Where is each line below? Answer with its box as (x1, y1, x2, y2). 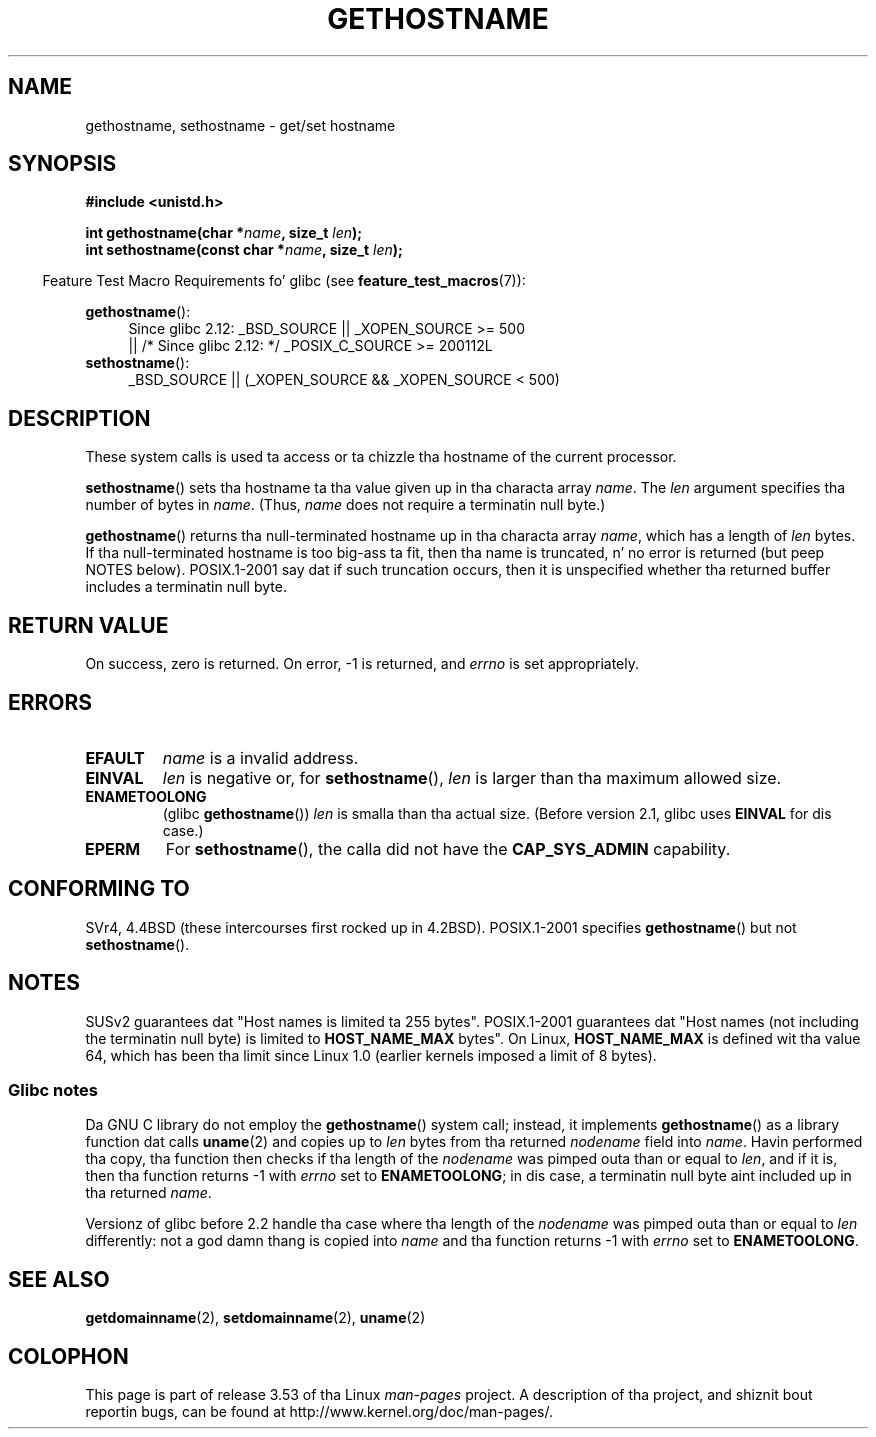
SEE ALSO (8, 1266, 110, 1292)
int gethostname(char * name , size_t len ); (85, 224, 363, 242)
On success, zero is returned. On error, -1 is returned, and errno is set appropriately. (85, 655, 639, 673)
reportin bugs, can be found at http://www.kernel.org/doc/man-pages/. (85, 1403, 554, 1421)
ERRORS (8, 689, 93, 715)
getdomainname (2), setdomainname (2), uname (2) (85, 1309, 426, 1327)
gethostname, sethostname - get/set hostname (85, 116, 396, 134)
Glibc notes (8, 1080, 98, 1101)
